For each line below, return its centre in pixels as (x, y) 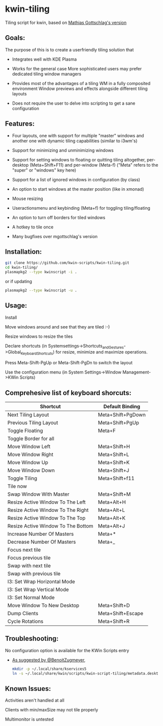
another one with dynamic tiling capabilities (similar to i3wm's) (75, 141)
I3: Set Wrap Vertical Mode (38, 590)
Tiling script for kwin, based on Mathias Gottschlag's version (66, 22)
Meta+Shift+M (114, 494)
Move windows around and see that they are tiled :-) (58, 327)
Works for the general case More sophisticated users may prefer (77, 68)
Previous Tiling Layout (33, 423)
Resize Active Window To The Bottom (50, 526)
